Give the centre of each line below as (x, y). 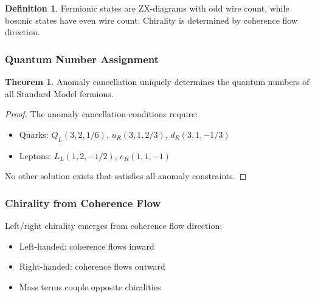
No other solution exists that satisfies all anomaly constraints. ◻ (126, 176)
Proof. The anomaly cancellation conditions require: (102, 114)
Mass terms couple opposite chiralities (90, 286)
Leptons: (35, 155)
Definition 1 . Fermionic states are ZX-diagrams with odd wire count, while (147, 8)
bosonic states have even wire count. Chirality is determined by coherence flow (151, 20)
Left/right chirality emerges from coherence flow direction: (114, 225)
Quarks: (34, 134)
